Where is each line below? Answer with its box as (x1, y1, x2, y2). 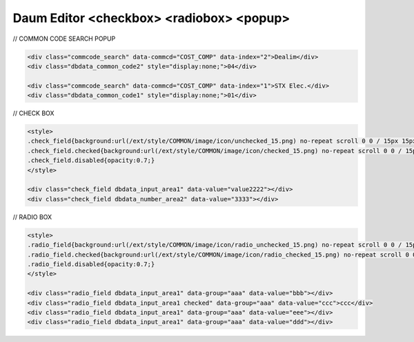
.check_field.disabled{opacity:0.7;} (27, 157, 155, 165)
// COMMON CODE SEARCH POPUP (12, 34, 116, 43)
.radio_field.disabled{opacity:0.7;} (27, 260, 155, 268)
